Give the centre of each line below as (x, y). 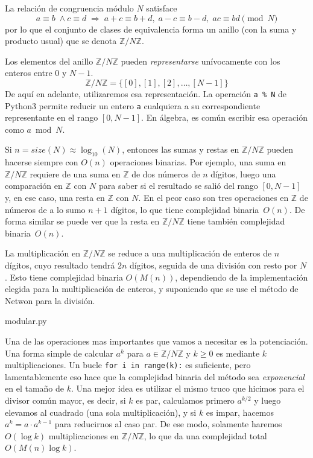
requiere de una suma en (75, 173)
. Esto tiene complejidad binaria (64, 277)
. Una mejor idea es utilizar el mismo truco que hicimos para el (188, 388)
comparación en (34, 186)
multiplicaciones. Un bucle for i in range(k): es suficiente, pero (128, 365)
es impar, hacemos (240, 412)
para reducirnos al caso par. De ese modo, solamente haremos (168, 424)
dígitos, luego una (243, 173)
